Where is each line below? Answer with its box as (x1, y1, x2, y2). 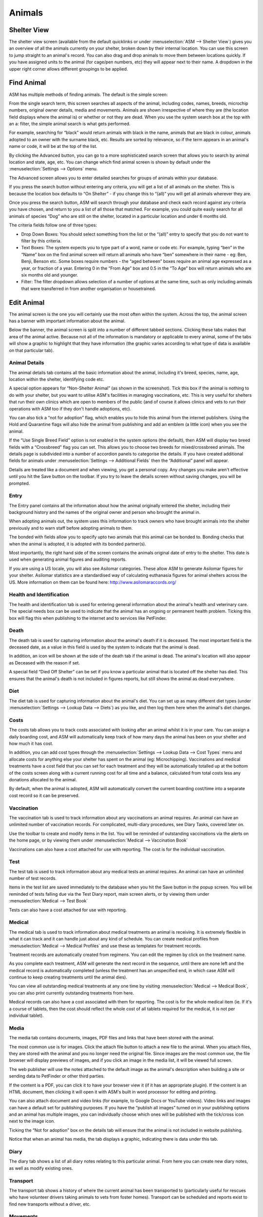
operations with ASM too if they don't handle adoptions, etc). (9, 406, 131, 411)
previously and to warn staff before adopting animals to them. (9, 525, 133, 531)
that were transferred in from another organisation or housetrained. (21, 285, 156, 292)
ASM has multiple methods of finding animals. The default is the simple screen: (9, 92, 168, 97)
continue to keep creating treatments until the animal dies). (9, 974, 128, 980)
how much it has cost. (9, 740, 54, 747)
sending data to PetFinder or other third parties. (9, 1073, 105, 1079)
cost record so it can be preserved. (9, 793, 80, 798)
